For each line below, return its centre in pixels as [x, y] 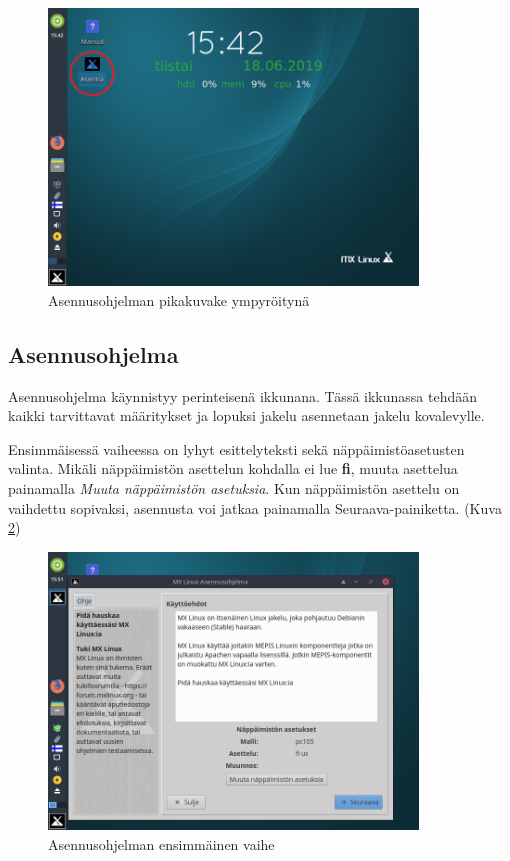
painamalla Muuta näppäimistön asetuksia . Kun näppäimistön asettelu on [234, 488]
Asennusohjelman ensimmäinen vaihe [161, 843]
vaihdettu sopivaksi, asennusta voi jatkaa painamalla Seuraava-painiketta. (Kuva [255, 507]
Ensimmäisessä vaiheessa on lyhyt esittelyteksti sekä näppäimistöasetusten [236, 448]
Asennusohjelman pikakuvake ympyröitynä [179, 299]
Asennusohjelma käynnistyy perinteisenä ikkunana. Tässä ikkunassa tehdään [243, 395]
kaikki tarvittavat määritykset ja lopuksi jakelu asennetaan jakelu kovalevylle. [246, 415]
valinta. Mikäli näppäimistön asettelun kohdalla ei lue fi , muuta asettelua [233, 468]
